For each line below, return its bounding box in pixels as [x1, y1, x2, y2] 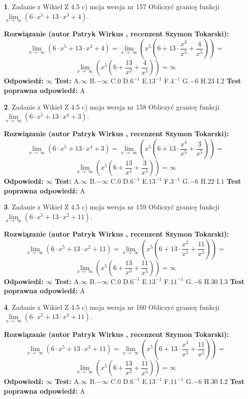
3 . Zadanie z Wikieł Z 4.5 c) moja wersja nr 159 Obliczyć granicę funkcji [4, 202, 219, 212]
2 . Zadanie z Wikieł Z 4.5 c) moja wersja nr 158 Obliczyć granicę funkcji [4, 101, 219, 112]
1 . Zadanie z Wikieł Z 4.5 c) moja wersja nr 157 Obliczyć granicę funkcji [4, 1, 219, 11]
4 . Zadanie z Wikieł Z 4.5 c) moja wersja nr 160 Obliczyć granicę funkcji [4, 302, 219, 312]
